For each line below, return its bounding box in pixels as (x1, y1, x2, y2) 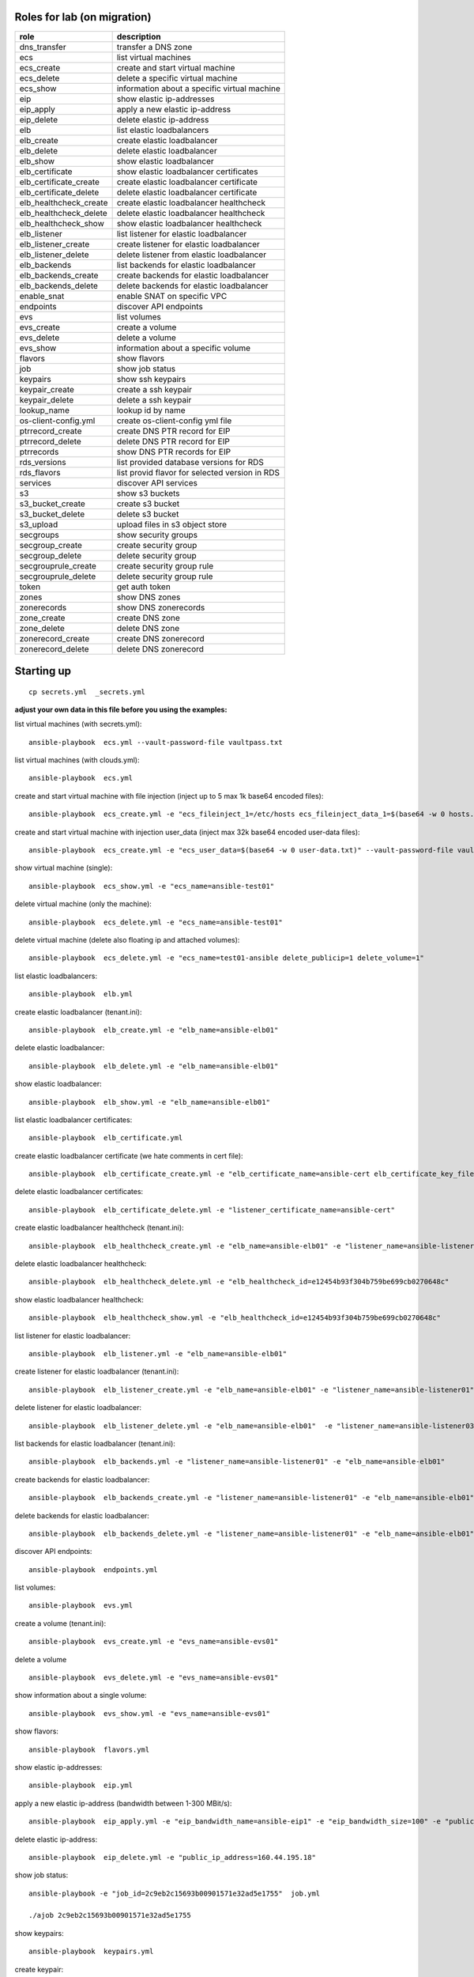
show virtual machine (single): (14, 863, 113, 873)
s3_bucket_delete (19, 508, 85, 520)
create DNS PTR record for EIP (116, 425, 231, 437)
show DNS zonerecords (116, 602, 205, 613)
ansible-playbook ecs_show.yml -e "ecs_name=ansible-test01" (28, 882, 275, 890)
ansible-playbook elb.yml (28, 989, 134, 999)
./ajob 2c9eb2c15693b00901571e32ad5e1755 (28, 1911, 191, 1920)
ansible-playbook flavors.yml (28, 1745, 150, 1754)
